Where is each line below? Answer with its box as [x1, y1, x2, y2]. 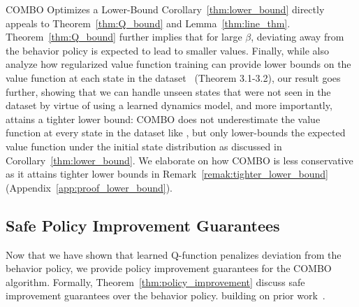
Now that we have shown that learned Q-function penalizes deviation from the [6, 247, 342, 262]
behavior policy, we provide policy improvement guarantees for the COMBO [6, 261, 332, 276]
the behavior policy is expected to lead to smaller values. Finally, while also [6, 43, 329, 57]
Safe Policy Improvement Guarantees [6, 214, 280, 236]
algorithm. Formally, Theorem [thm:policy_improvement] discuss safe [6, 274, 305, 289]
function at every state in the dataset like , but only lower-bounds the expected [6, 125, 346, 140]
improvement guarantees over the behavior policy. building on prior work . [6, 288, 325, 303]
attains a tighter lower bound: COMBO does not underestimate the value [6, 111, 321, 126]
